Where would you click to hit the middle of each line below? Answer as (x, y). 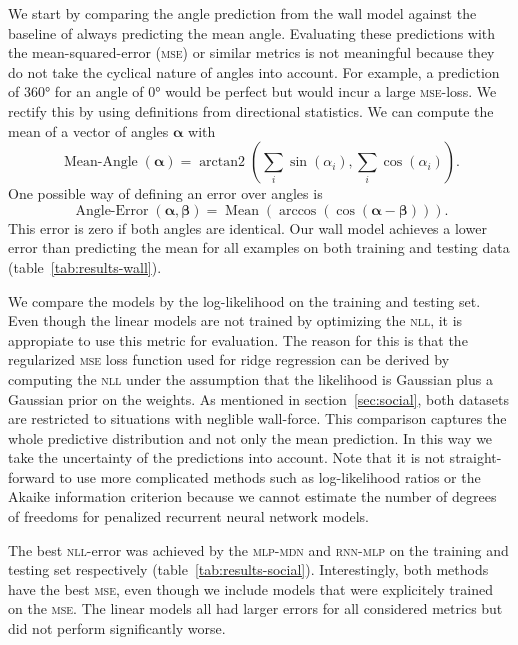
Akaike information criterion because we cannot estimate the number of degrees (252, 496)
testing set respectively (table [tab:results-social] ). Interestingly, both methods (248, 569)
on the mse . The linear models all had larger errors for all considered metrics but (255, 608)
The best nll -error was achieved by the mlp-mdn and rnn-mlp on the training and (258, 549)
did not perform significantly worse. (117, 628)
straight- (475, 457)
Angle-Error (112, 210)
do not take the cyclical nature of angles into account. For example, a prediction (254, 71)
